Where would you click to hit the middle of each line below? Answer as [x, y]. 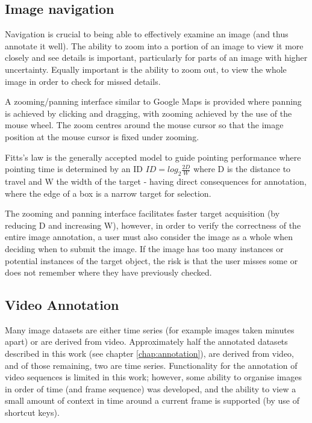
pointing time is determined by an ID [74, 169]
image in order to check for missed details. [83, 81]
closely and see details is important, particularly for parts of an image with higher [156, 57]
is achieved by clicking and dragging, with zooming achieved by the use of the [148, 113]
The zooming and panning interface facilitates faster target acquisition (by [142, 213]
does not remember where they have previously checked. [108, 272]
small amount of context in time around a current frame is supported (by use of [152, 400]
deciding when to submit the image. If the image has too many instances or [144, 248]
